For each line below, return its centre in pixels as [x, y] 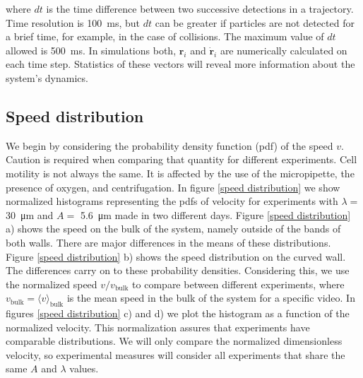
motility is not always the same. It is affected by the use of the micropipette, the [180, 173]
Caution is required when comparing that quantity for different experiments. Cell [181, 159]
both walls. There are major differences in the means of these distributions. [168, 242]
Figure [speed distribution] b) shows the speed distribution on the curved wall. [176, 256]
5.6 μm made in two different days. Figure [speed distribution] [215, 214]
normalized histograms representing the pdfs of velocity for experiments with [172, 201]
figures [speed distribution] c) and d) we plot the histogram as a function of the [178, 313]
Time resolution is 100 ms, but [73, 22]
